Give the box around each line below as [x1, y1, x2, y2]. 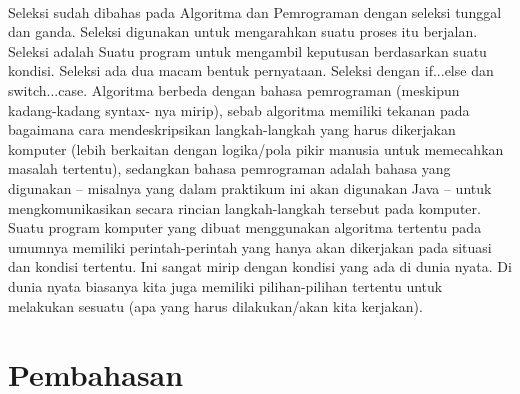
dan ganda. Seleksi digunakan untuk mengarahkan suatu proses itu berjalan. [8, 21, 478, 42]
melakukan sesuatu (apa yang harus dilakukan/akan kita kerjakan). [8, 295, 423, 316]
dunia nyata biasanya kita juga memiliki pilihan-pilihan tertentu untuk [8, 275, 443, 296]
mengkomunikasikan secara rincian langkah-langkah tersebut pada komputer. [8, 197, 481, 218]
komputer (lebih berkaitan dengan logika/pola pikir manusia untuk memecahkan [8, 138, 504, 159]
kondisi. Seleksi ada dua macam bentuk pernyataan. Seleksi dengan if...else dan [8, 60, 494, 81]
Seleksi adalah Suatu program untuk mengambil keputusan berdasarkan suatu [8, 40, 487, 61]
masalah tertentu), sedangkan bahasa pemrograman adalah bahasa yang [8, 158, 451, 179]
